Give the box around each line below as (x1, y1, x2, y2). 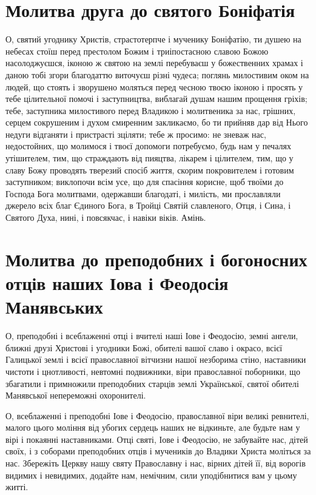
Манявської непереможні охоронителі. (5, 389, 146, 402)
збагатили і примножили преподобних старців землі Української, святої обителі (5, 377, 299, 389)
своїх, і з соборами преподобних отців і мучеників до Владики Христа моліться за (5, 445, 311, 457)
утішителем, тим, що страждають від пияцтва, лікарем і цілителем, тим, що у (5, 152, 294, 164)
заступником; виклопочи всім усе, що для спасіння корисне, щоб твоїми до (5, 175, 284, 188)
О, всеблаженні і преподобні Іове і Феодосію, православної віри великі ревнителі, (5, 409, 309, 422)
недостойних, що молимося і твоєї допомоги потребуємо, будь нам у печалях (5, 140, 291, 152)
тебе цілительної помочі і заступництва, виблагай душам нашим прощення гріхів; (5, 92, 308, 105)
